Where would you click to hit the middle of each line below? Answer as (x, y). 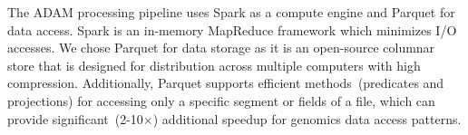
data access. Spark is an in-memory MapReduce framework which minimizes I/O (232, 29)
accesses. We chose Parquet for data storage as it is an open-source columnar (221, 48)
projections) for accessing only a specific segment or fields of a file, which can (221, 100)
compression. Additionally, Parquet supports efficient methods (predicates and (226, 83)
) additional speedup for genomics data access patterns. (307, 118)
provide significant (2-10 (75, 118)
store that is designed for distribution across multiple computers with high (214, 65)
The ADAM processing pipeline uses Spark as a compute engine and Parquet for (231, 12)
